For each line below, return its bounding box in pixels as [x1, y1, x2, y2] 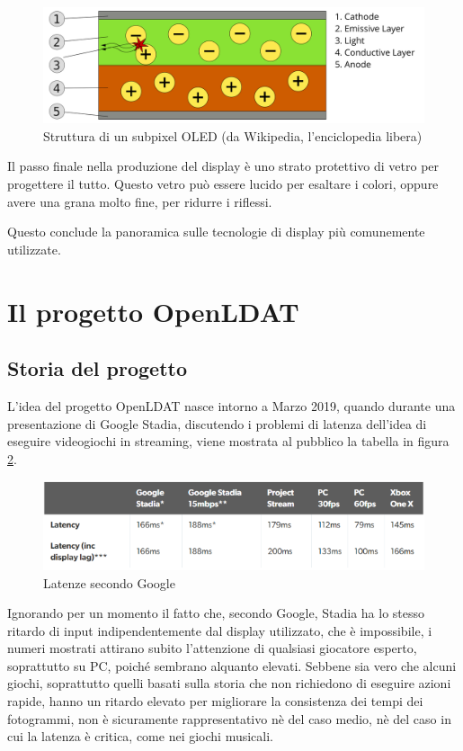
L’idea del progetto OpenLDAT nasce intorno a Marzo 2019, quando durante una [7, 396, 456, 415]
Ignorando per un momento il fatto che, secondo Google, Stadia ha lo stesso [7, 603, 425, 622]
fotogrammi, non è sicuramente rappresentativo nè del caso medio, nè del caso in [7, 709, 451, 728]
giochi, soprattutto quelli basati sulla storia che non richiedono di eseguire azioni [7, 674, 451, 693]
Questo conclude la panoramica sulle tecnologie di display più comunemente [7, 222, 425, 241]
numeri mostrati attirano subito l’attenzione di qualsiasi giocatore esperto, [7, 639, 417, 657]
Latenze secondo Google [43, 573, 175, 592]
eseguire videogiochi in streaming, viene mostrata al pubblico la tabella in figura [7, 432, 450, 451]
